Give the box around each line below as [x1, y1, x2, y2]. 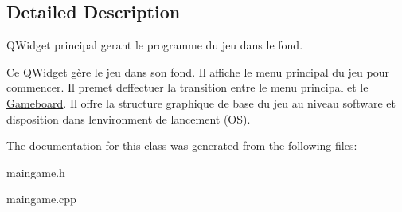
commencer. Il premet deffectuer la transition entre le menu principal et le [6, 79, 369, 96]
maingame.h [6, 163, 65, 180]
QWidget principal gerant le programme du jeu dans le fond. [6, 37, 303, 53]
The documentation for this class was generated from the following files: [6, 137, 357, 154]
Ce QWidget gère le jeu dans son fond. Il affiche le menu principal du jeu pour [6, 63, 389, 80]
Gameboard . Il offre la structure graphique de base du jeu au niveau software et [6, 94, 396, 111]
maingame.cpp [6, 190, 76, 207]
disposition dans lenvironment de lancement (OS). [6, 110, 251, 127]
